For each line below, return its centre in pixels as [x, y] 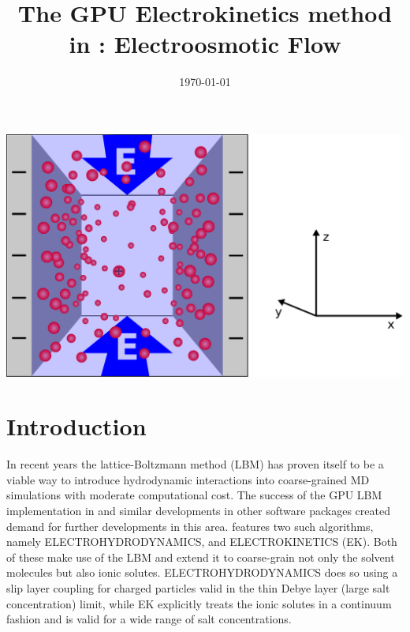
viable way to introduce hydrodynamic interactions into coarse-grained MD [188, 479]
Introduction [76, 426]
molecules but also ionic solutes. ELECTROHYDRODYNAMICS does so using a [202, 572]
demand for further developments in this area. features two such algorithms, [190, 526]
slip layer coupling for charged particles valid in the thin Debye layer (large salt [198, 588]
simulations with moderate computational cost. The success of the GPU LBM [194, 495]
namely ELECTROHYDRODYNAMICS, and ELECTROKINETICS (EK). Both [202, 542]
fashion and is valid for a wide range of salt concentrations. [149, 619]
